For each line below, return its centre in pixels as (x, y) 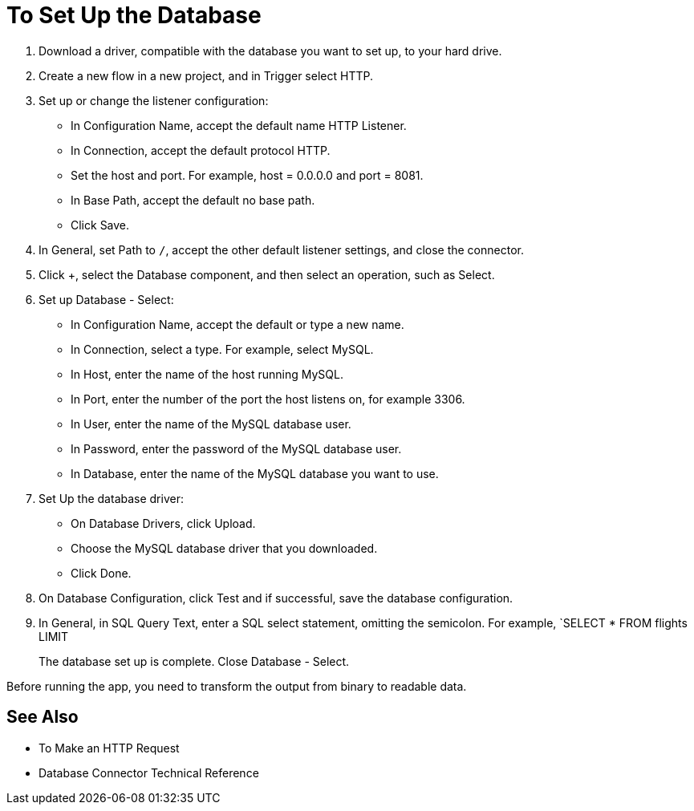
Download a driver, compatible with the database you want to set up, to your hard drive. (270, 51)
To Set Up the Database (134, 15)
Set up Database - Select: (106, 299)
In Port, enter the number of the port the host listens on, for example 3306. (268, 399)
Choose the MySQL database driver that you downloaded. (224, 548)
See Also (43, 717)
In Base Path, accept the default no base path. (193, 200)
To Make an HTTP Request (109, 748)
